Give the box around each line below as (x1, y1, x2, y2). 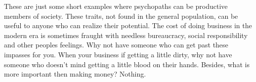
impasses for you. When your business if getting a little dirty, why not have (4, 49, 232, 59)
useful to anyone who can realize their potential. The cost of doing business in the (4, 20, 252, 31)
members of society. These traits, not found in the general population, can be (4, 10, 238, 21)
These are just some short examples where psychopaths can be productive (4, 1, 228, 11)
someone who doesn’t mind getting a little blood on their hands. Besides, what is (4, 59, 250, 69)
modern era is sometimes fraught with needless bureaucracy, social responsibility (4, 30, 248, 40)
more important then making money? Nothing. (4, 69, 146, 79)
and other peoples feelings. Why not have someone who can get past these (4, 40, 228, 50)
